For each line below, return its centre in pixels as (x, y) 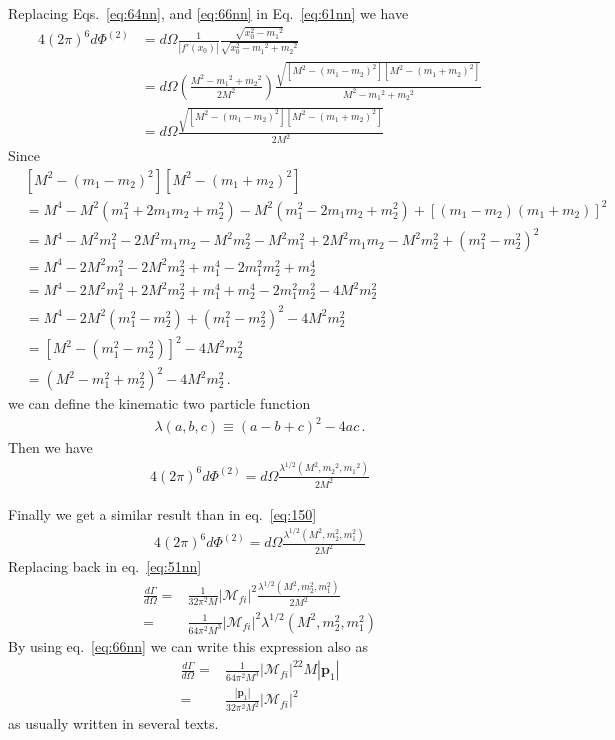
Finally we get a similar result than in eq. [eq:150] (162, 513)
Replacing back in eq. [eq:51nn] (105, 566)
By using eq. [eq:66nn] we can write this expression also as (188, 646)
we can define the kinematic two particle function (159, 403)
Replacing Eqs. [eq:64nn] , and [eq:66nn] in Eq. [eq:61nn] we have (208, 13)
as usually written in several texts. (113, 723)
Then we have (50, 447)
